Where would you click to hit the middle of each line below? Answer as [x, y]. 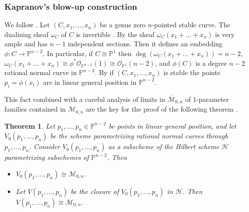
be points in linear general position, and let [172, 125]
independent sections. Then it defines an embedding [145, 44]
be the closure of [95, 191]
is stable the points [192, 72]
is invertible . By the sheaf [115, 34]
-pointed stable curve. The [191, 25]
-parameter [213, 99]
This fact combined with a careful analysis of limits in [85, 99]
